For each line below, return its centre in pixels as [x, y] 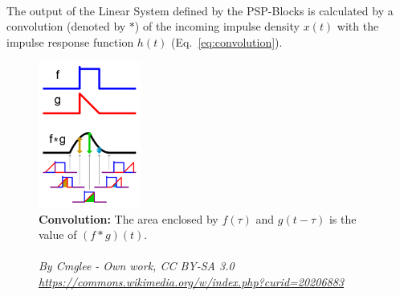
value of [58, 234]
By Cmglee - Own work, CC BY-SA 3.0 [137, 266]
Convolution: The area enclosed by [129, 218]
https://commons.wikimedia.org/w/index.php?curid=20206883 [192, 282]
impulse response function [70, 41]
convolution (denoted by [66, 26]
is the [343, 218]
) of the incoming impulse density [217, 26]
